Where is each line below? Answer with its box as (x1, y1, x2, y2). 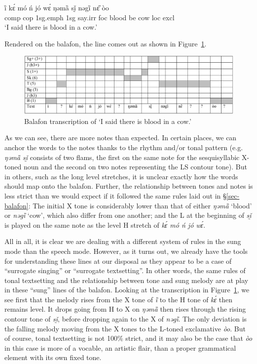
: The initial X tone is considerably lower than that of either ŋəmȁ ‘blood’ (28, 200, 252, 210)
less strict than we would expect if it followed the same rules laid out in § (4, 190, 226, 201)
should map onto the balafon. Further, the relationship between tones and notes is (4, 181, 253, 191)
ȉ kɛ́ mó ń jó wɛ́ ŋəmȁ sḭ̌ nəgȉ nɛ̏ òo (4, 2, 109, 12)
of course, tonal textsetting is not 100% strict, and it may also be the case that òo (4, 333, 253, 343)
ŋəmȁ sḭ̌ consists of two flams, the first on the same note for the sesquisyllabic (4, 152, 240, 162)
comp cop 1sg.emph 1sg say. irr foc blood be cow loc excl (4, 12, 175, 22)
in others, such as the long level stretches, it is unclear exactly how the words (4, 171, 238, 181)
